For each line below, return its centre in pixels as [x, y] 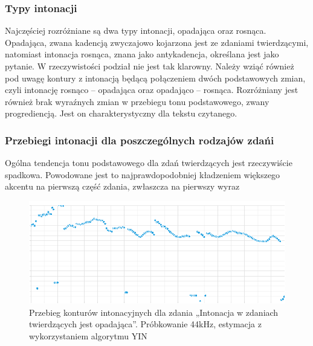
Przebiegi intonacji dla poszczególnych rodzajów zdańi [140, 140]
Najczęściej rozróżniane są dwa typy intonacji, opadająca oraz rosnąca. [136, 30]
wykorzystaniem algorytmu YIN [88, 335]
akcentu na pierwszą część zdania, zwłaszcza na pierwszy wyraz [122, 186]
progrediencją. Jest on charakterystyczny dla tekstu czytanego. [121, 113]
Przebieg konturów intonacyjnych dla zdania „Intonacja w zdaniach [154, 312]
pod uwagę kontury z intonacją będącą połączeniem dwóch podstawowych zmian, [155, 78]
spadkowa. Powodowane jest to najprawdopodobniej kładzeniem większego [143, 174]
